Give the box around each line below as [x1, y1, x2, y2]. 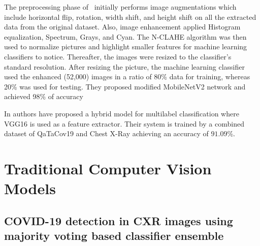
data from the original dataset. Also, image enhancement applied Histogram [4, 21, 241, 32]
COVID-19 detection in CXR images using [4, 212, 233, 228]
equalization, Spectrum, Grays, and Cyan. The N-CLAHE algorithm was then [4, 31, 247, 42]
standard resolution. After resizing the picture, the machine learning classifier [4, 61, 245, 72]
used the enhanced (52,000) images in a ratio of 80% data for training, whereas [4, 71, 250, 82]
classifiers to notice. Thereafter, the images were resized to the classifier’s [4, 51, 232, 61]
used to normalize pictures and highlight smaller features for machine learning [4, 41, 247, 52]
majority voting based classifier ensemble [4, 228, 224, 243]
